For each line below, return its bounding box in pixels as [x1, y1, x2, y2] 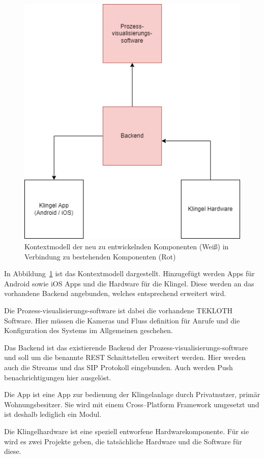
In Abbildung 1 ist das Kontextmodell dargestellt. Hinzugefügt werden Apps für [4, 268, 255, 279]
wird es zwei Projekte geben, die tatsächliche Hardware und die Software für [4, 436, 242, 446]
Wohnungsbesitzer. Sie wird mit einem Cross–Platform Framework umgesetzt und [4, 399, 259, 409]
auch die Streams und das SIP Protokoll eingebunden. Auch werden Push [4, 362, 233, 372]
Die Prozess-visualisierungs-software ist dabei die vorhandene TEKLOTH [4, 305, 233, 315]
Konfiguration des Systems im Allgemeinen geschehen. [4, 325, 173, 336]
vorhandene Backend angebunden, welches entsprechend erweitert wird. [4, 288, 226, 299]
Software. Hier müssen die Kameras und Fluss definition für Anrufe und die [4, 315, 240, 325]
